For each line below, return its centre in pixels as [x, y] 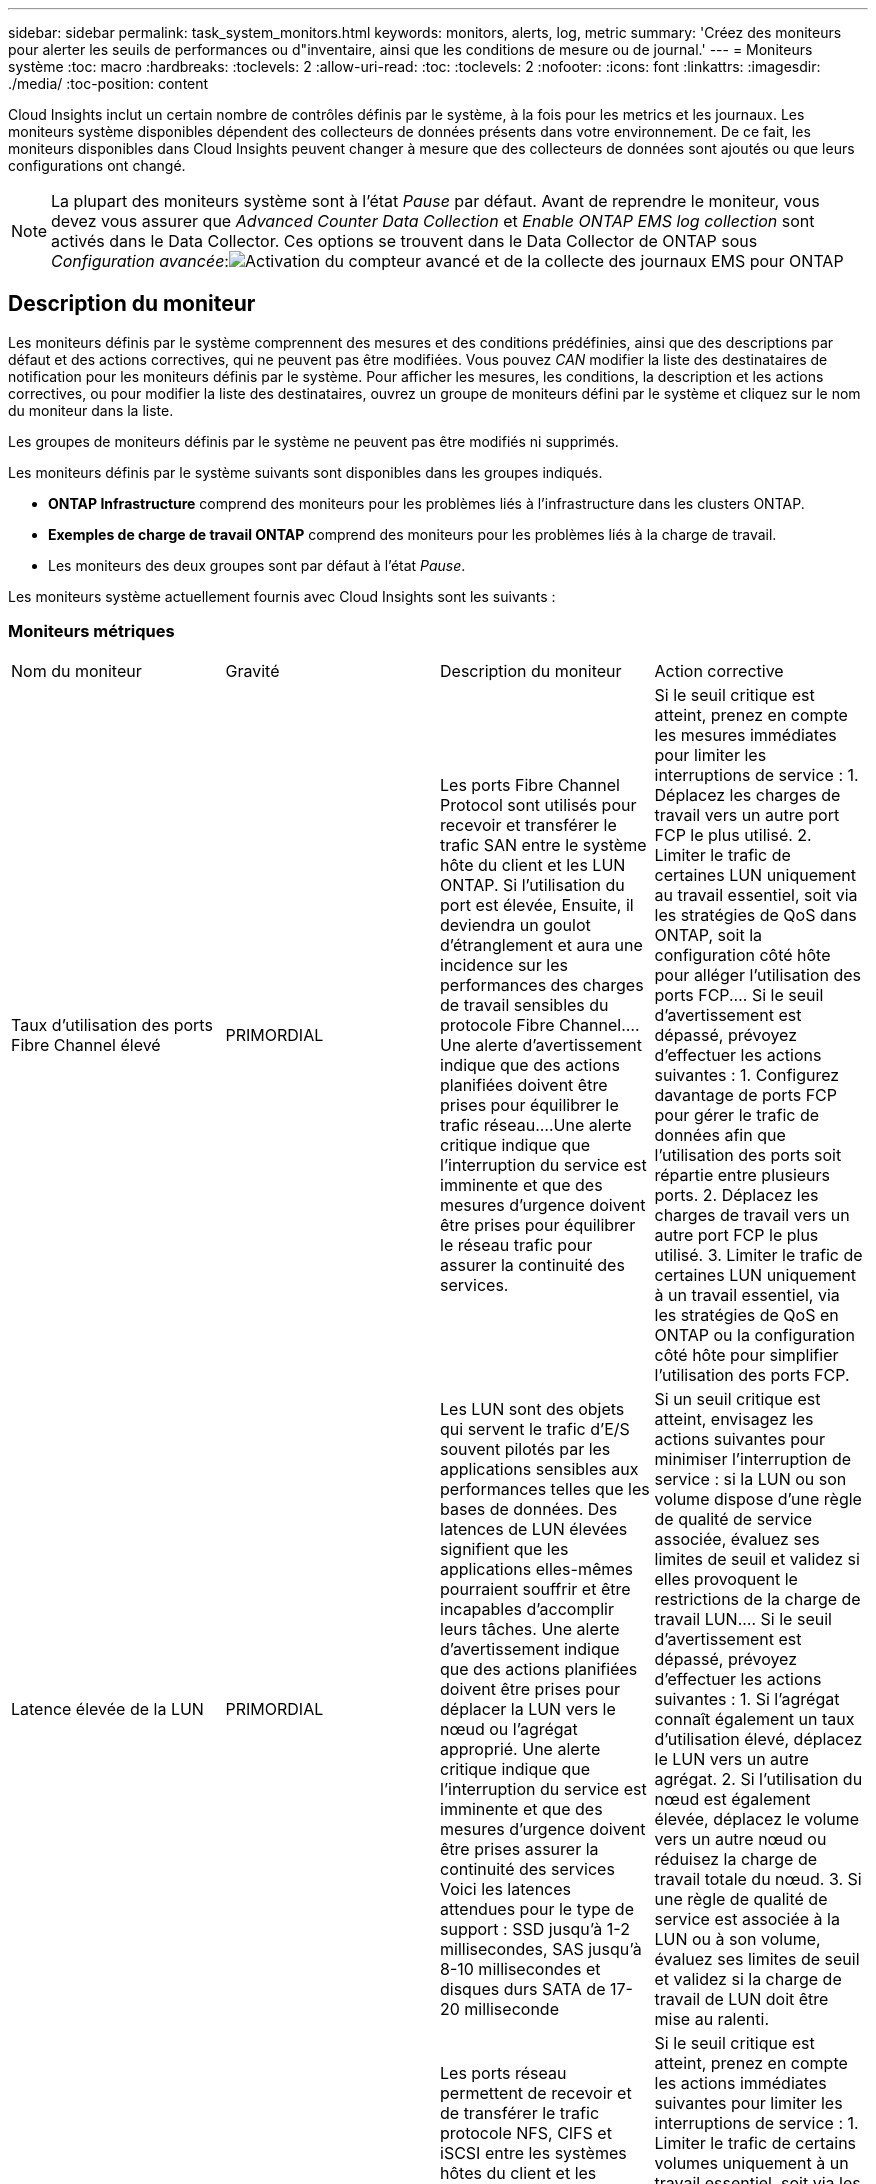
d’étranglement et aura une [541, 944]
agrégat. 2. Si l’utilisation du [758, 1778]
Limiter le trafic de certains [755, 2142]
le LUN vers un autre [731, 1758]
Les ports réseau [503, 2072]
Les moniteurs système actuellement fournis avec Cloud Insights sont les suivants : [282, 596]
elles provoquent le [726, 1578]
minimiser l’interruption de [753, 1458]
